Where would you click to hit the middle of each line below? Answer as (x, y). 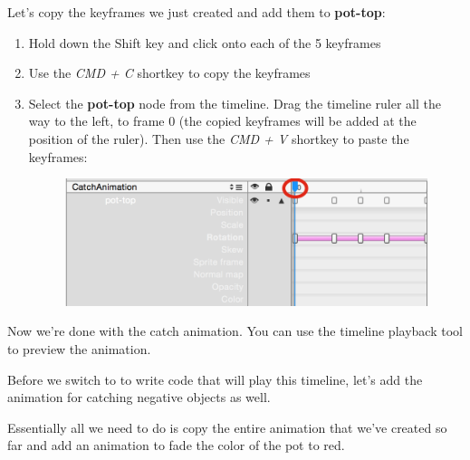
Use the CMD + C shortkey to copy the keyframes (169, 73)
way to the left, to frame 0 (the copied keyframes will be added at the (222, 121)
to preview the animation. (79, 349)
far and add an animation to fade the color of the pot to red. (176, 445)
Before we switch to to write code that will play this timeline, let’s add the (215, 379)
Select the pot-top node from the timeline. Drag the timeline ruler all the (235, 103)
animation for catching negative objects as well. (139, 397)
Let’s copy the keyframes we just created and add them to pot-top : (197, 12)
